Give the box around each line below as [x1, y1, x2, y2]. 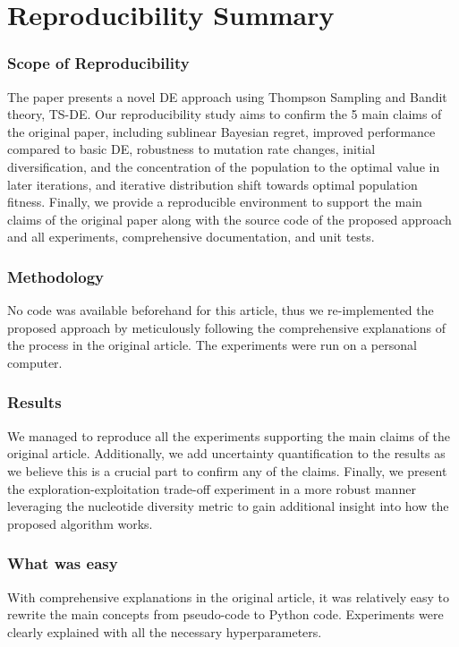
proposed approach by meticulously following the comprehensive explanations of [7, 318, 446, 336]
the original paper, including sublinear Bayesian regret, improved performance [7, 122, 436, 140]
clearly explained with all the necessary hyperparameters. [7, 622, 322, 641]
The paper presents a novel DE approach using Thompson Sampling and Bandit [7, 87, 447, 106]
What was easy [7, 552, 118, 575]
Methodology [7, 265, 105, 287]
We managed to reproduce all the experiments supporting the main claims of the [7, 426, 451, 445]
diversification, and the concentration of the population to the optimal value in [7, 157, 440, 175]
